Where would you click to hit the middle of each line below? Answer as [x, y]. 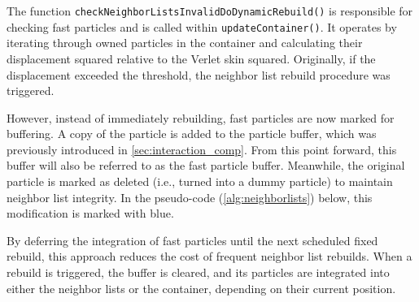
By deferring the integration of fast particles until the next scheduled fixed [192, 240]
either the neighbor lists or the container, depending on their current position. [201, 288]
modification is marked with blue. [90, 213]
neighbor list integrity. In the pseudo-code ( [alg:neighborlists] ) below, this [190, 197]
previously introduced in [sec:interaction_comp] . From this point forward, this [202, 149]
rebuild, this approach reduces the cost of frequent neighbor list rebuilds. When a [209, 256]
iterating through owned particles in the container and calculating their [185, 43]
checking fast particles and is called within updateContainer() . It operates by [202, 26]
